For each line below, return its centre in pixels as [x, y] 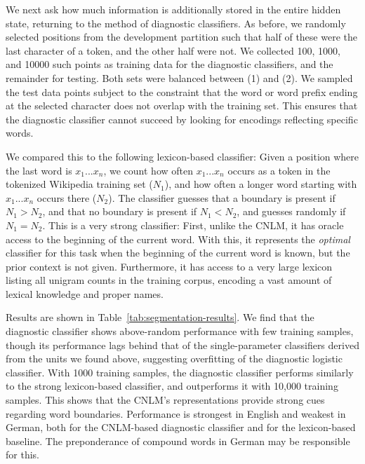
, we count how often [148, 170]
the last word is [39, 170]
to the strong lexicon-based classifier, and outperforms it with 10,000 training [172, 386]
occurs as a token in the [279, 170]
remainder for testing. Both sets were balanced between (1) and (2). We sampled [179, 77]
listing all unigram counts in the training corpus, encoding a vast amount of [169, 280]
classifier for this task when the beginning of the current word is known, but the [178, 253]
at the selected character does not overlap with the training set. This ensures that [182, 105]
